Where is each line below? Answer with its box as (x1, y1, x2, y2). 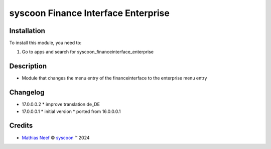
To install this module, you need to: (9, 40, 82, 46)
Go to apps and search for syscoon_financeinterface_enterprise (22, 49, 154, 55)
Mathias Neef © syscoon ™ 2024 (22, 134, 90, 140)
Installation (9, 26, 45, 35)
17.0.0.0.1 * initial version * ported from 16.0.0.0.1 (22, 108, 121, 114)
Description (9, 62, 47, 70)
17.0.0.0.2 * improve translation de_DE (22, 101, 100, 107)
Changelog (9, 88, 45, 97)
